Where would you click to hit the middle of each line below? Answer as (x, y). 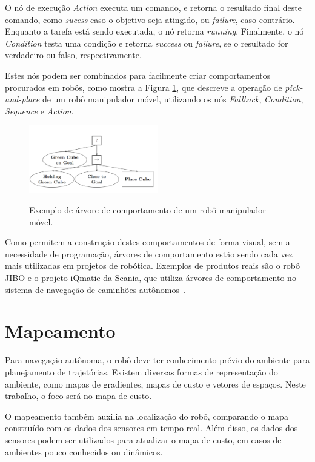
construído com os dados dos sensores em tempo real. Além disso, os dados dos (151, 428)
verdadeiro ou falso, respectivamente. (73, 55)
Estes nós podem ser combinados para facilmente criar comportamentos (138, 75)
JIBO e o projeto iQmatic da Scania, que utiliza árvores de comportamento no (151, 278)
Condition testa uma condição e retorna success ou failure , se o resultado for (147, 43)
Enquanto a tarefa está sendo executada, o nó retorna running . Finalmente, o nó (154, 31)
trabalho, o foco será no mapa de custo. (78, 396)
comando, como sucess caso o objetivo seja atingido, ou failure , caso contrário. (150, 19)
